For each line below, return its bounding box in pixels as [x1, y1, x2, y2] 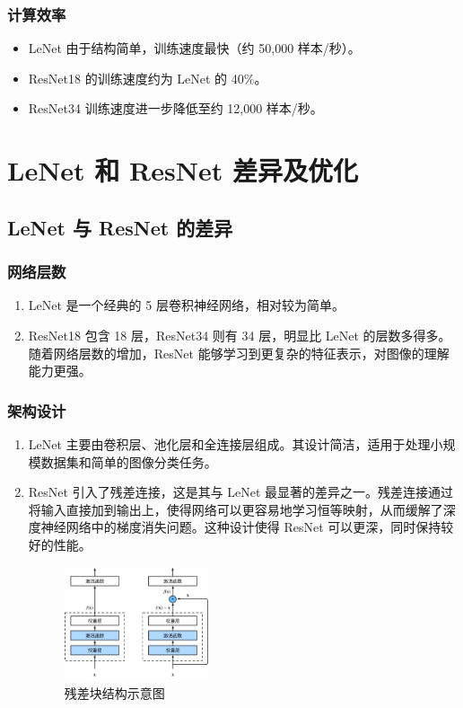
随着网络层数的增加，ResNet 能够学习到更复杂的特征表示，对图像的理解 [28, 343, 450, 362]
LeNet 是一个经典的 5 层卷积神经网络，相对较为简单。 [28, 296, 345, 314]
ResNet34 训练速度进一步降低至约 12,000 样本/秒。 [28, 99, 323, 118]
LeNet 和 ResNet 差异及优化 [7, 152, 358, 189]
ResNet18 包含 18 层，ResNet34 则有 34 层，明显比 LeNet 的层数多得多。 [28, 325, 451, 344]
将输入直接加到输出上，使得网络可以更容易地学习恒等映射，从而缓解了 [28, 500, 443, 518]
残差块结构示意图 [64, 684, 165, 703]
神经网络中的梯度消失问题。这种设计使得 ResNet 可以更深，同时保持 [40, 518, 441, 536]
